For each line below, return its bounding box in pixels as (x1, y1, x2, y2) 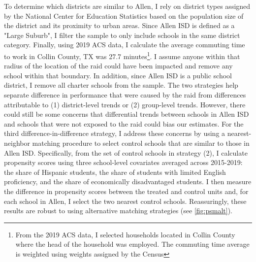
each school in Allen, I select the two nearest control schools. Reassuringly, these (4, 196, 247, 206)
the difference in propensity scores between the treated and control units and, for (4, 186, 249, 196)
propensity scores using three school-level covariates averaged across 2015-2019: (4, 157, 243, 167)
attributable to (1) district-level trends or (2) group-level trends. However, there (4, 99, 246, 109)
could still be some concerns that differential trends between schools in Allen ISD (4, 109, 249, 119)
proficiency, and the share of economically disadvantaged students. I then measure (4, 176, 252, 187)
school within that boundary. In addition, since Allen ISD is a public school (4, 70, 232, 80)
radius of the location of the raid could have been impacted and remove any (4, 61, 233, 71)
